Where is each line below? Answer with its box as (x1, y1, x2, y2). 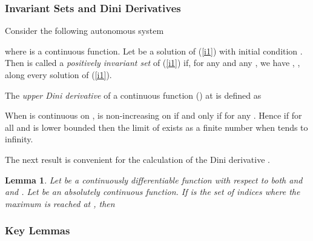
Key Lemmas (5, 223, 70, 238)
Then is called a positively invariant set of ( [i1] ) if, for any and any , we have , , (5, 56, 300, 69)
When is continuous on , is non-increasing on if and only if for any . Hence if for (5, 109, 302, 122)
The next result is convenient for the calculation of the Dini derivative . (5, 153, 270, 165)
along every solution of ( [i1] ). (5, 68, 112, 81)
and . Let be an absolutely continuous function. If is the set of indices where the (5, 185, 300, 198)
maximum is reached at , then (5, 197, 115, 210)
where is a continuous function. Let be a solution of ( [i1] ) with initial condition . (5, 44, 303, 57)
